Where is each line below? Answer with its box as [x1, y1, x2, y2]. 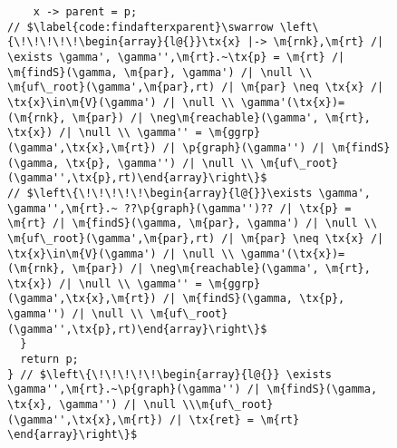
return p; [20, 353, 79, 366]
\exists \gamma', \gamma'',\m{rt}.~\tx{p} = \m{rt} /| [7, 50, 345, 63]
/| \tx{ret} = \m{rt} [169, 413, 300, 426]
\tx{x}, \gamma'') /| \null [7, 398, 177, 412]
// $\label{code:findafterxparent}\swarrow [7, 20, 274, 34]
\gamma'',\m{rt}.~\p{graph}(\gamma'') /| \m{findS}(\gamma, [7, 383, 378, 396]
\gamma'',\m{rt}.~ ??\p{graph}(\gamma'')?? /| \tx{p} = [7, 201, 352, 215]
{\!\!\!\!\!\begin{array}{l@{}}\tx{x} [7, 35, 241, 49]
